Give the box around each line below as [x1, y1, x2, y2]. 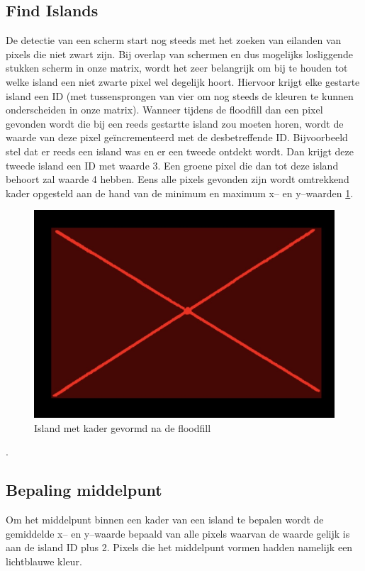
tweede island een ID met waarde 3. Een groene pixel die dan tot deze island [6, 157, 339, 172]
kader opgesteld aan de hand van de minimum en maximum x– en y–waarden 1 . [6, 185, 354, 200]
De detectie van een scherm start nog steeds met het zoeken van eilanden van [6, 33, 342, 48]
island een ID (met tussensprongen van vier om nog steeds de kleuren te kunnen [6, 88, 354, 103]
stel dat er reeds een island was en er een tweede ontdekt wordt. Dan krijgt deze [6, 143, 354, 158]
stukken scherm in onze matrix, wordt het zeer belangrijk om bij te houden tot [6, 60, 348, 75]
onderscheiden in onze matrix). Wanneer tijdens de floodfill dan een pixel [6, 102, 323, 117]
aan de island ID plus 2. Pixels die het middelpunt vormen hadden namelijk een [6, 540, 353, 555]
